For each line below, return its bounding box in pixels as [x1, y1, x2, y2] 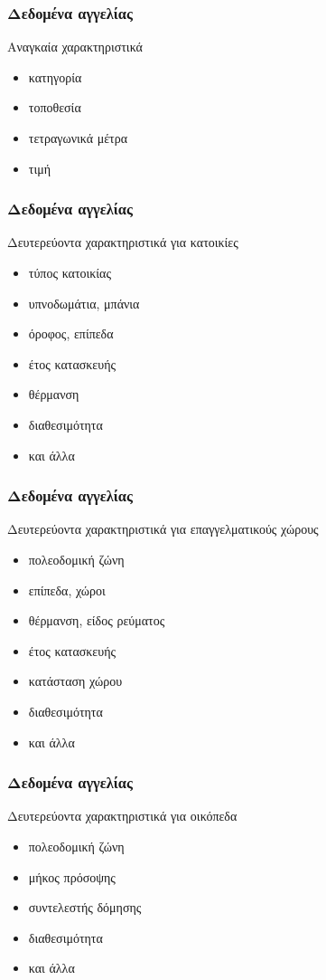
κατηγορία [28, 67, 82, 86]
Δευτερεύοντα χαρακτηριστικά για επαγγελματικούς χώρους [7, 519, 319, 538]
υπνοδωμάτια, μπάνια [28, 293, 140, 312]
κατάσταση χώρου [28, 671, 123, 690]
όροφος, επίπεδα [28, 324, 114, 343]
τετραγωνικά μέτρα [28, 128, 128, 147]
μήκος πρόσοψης [28, 867, 116, 886]
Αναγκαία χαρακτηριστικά [7, 37, 143, 56]
